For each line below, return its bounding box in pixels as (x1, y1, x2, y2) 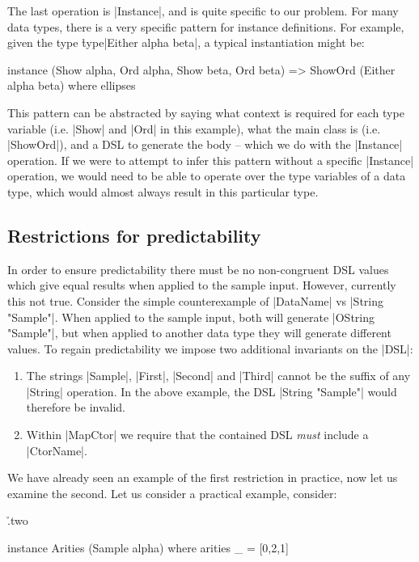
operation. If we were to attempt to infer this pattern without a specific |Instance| (7, 151, 414, 168)
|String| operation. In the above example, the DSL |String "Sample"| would (26, 382, 397, 399)
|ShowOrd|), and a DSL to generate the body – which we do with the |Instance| (7, 136, 403, 153)
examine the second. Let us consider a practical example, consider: (7, 484, 337, 501)
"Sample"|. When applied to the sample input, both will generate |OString (7, 308, 375, 325)
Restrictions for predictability (7, 222, 261, 247)
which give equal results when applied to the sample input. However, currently (7, 277, 396, 294)
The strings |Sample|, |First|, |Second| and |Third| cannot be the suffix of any (26, 367, 411, 384)
